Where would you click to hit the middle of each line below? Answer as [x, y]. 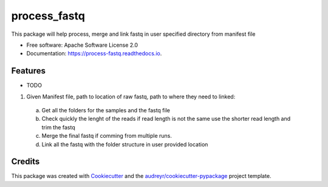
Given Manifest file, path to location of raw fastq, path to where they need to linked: [131, 97]
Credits [26, 162]
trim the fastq [58, 127]
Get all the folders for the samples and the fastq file [106, 110]
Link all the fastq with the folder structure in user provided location [125, 144]
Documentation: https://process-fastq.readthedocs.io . [94, 53]
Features [28, 71]
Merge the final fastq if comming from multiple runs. [107, 136]
